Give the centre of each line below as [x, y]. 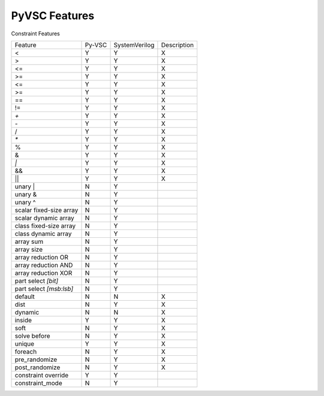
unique [25, 343]
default [25, 297]
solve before [32, 335]
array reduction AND [44, 265]
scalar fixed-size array [46, 210]
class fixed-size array [45, 226]
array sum [29, 241]
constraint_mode [38, 383]
